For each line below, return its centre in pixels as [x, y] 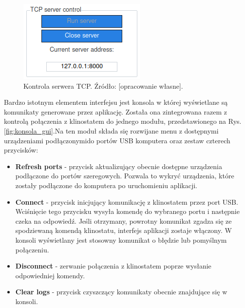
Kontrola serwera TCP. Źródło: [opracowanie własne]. [103, 86]
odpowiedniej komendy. [50, 275]
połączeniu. [32, 249]
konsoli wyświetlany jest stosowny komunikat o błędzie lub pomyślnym [121, 240]
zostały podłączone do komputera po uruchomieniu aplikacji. [106, 185]
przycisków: [21, 150]
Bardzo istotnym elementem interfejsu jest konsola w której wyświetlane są [116, 102]
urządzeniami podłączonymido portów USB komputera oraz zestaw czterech [117, 140]
